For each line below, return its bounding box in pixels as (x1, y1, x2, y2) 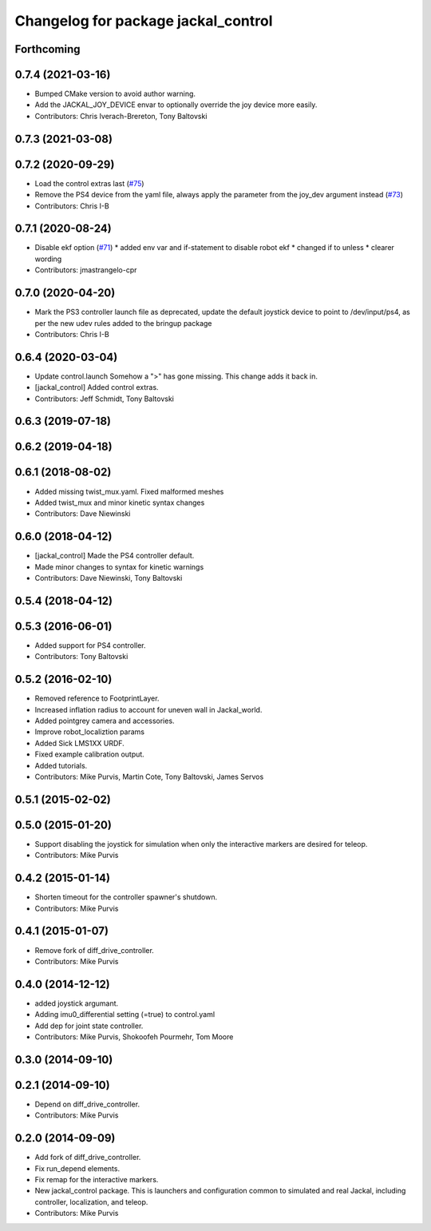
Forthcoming (14, 42, 81, 56)
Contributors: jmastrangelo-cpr (34, 265, 137, 275)
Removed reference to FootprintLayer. (34, 693, 160, 703)
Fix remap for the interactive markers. (34, 1174, 159, 1184)
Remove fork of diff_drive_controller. (34, 945, 155, 955)
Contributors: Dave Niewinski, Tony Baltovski (34, 574, 183, 583)
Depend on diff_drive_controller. (34, 1099, 140, 1109)
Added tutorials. (34, 760, 88, 770)
